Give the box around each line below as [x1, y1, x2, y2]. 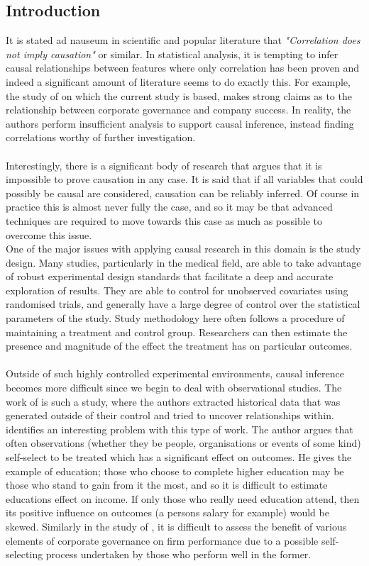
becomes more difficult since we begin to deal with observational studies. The [6, 380, 342, 395]
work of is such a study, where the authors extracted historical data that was [6, 394, 341, 409]
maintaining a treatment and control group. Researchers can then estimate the [6, 324, 348, 339]
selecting [6, 547, 43, 562]
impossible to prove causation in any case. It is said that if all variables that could [6, 172, 363, 187]
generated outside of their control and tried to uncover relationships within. [6, 408, 334, 423]
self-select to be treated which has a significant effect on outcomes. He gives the [6, 450, 352, 465]
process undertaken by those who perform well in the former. [45, 547, 312, 562]
